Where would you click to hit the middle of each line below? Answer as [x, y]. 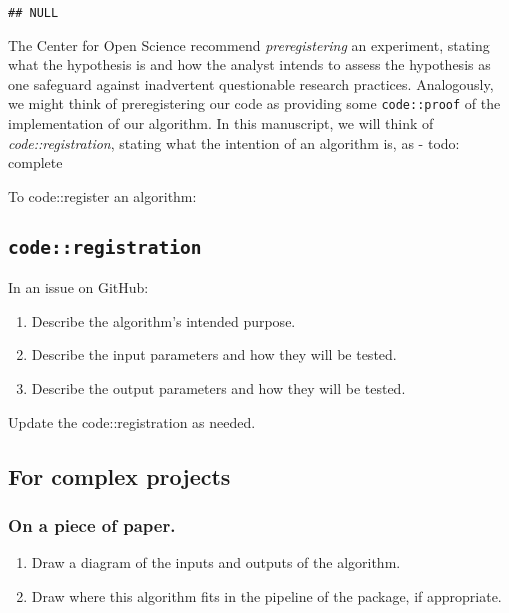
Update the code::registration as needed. [132, 421]
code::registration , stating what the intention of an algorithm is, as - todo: [234, 142]
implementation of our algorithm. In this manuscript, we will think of [221, 123]
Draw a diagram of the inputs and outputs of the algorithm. [216, 562]
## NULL [33, 13]
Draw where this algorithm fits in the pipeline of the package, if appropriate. [266, 595]
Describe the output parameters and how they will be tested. [218, 388]
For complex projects [119, 475]
